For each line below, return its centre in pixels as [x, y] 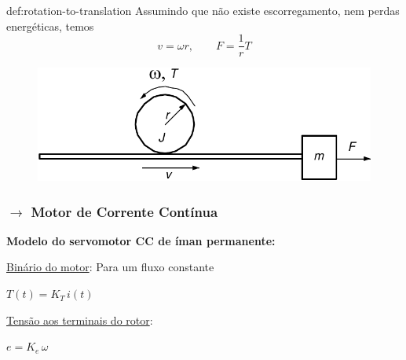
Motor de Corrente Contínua [124, 211]
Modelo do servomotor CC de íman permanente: [141, 240]
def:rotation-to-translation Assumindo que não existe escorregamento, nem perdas [203, 10]
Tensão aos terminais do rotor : [80, 320]
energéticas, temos [50, 26]
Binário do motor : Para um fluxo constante [110, 267]
